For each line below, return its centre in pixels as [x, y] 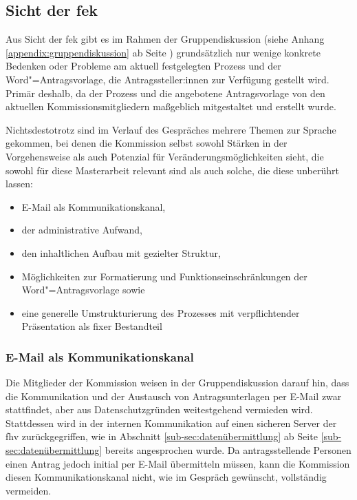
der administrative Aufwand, [82, 230]
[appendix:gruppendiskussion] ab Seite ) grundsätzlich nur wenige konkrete [163, 52]
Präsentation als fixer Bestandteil [92, 326]
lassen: [19, 184]
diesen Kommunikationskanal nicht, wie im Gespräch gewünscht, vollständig [166, 477]
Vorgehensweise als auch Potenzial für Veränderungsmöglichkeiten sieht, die [165, 156]
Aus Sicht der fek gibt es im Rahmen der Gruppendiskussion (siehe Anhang [165, 39]
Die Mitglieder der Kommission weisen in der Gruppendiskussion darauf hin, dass [177, 383]
